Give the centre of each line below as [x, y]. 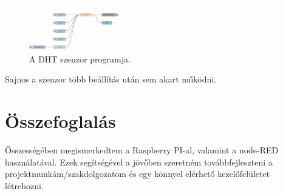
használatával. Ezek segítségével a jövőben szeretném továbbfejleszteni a [139, 162]
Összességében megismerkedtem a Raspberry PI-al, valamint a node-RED [142, 149]
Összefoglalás [60, 120]
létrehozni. [24, 185]
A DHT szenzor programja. [80, 59]
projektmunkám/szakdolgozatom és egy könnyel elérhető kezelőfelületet [138, 174]
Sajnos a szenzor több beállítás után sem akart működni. [111, 79]
